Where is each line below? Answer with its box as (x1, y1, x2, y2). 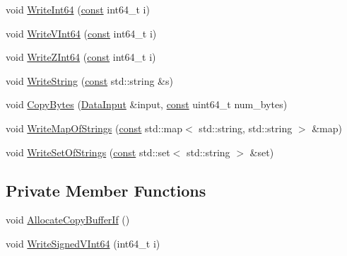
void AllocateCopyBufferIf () (6, 212, 130, 227)
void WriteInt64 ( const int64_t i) (6, 2, 150, 16)
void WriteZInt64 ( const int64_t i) (6, 50, 156, 64)
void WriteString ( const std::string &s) (6, 73, 173, 88)
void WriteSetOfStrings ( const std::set (6, 144, 170, 159)
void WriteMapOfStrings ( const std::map (6, 120, 183, 135)
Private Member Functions (6, 179, 206, 201)
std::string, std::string (199, 120, 293, 135)
